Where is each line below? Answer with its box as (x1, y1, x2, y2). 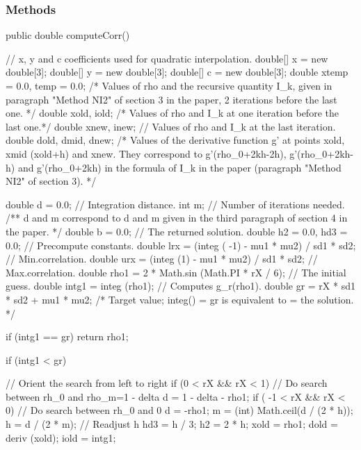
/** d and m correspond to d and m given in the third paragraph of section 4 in (6, 210, 348, 225)
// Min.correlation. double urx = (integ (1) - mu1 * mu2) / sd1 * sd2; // (6, 251, 318, 266)
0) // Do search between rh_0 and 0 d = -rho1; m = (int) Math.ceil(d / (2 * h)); (6, 403, 353, 417)
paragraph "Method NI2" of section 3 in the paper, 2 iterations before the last (6, 92, 337, 106)
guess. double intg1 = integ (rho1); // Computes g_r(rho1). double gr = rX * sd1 (6, 278, 355, 293)
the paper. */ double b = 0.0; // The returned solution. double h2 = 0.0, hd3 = (6, 224, 348, 238)
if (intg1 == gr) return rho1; (6, 329, 129, 344)
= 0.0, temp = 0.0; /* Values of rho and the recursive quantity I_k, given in (6, 78, 332, 92)
